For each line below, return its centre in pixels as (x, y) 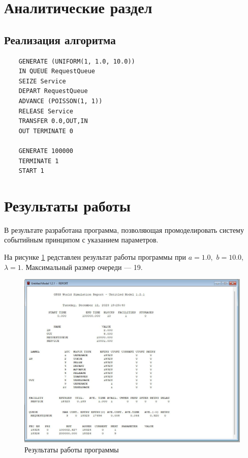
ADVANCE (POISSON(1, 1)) (60, 101)
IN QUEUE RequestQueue (57, 71)
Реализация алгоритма (60, 39)
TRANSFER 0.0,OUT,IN (53, 121)
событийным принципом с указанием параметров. (81, 240)
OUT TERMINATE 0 (46, 131)
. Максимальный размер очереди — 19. (82, 267)
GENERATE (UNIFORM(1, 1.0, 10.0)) (77, 61)
